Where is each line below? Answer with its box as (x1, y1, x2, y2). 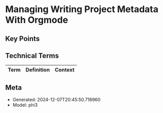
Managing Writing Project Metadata (5, 4, 158, 15)
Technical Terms (5, 51, 59, 60)
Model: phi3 (12, 102, 38, 108)
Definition (25, 67, 50, 74)
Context (55, 67, 75, 74)
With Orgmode (5, 14, 68, 26)
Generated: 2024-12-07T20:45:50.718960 (12, 97, 101, 103)
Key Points (5, 34, 40, 43)
